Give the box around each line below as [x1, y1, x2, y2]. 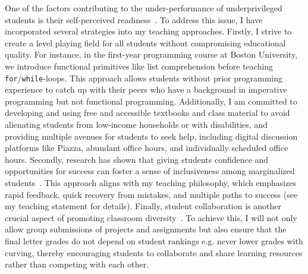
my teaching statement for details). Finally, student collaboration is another [5, 200, 281, 212]
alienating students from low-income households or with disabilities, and [5, 118, 268, 130]
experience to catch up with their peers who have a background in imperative [5, 83, 287, 96]
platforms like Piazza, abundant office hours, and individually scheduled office [5, 141, 288, 154]
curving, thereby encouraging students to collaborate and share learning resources [5, 246, 303, 259]
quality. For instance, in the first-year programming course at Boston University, [5, 48, 298, 61]
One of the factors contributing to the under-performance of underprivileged [5, 2, 282, 14]
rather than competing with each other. [5, 258, 149, 270]
